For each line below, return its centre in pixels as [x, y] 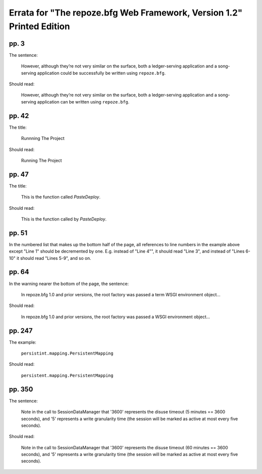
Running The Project [41, 160]
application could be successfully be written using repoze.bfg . [101, 73]
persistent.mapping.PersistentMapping [67, 375]
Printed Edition [40, 26]
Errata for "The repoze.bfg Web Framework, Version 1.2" [126, 13]
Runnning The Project [43, 138]
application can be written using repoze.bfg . [83, 102]
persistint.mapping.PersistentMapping [67, 354]
